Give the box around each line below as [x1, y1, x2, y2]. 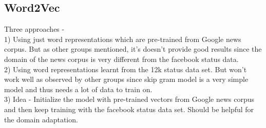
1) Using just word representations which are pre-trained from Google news [4, 33, 241, 44]
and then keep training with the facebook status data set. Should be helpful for [4, 103, 254, 114]
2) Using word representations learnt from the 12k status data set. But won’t [4, 63, 247, 74]
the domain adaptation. [4, 114, 78, 124]
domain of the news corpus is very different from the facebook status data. [4, 53, 239, 64]
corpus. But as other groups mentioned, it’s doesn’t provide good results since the [4, 44, 262, 54]
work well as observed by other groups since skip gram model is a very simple [4, 74, 249, 84]
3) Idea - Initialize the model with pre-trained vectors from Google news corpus [4, 94, 254, 104]
